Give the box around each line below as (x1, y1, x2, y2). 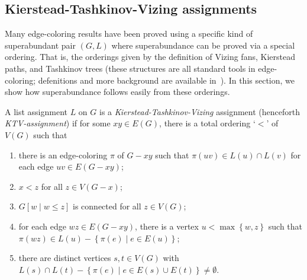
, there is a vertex (135, 219, 199, 232)
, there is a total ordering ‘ (159, 117, 256, 129)
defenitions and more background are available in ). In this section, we (38, 74, 295, 86)
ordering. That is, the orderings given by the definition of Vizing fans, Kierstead (5, 50, 295, 63)
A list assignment (5, 105, 67, 117)
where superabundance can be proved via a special (111, 39, 295, 51)
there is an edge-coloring (18, 148, 108, 161)
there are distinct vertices (18, 252, 111, 264)
